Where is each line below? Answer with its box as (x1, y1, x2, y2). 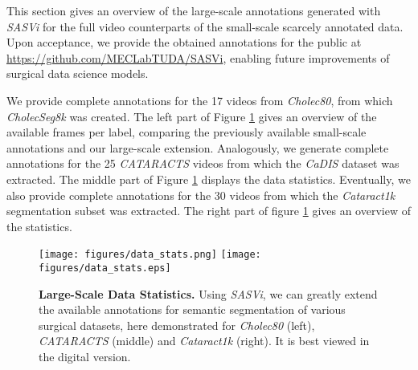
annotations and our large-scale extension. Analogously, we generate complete (6, 139, 389, 156)
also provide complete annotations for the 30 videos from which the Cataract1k (6, 186, 395, 203)
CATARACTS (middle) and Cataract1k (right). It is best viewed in (39, 332, 370, 349)
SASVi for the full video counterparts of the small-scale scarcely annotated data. (6, 18, 404, 35)
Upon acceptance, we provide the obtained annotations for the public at (6, 34, 362, 51)
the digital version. (39, 348, 131, 364)
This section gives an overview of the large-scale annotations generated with (6, 2, 381, 18)
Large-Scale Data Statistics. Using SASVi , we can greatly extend (39, 285, 378, 302)
